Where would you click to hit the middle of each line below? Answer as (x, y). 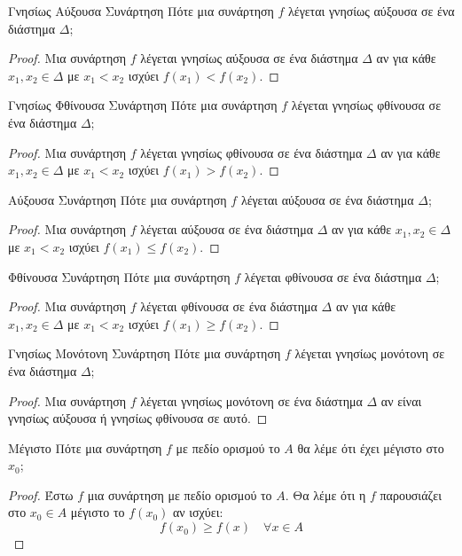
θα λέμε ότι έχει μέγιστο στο (371, 447)
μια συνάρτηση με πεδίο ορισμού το (180, 494)
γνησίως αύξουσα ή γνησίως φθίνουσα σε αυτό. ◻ (138, 418)
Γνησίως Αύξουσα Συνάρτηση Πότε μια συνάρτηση (141, 11)
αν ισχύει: (198, 512)
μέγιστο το (98, 512)
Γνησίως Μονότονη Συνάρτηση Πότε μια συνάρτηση (145, 353)
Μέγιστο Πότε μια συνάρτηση (85, 447)
